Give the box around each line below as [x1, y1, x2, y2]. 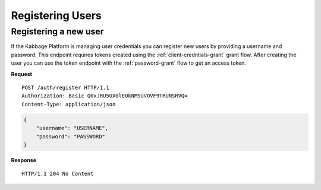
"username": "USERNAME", [36, 125, 109, 132]
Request [11, 70, 33, 77]
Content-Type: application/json [21, 101, 116, 107]
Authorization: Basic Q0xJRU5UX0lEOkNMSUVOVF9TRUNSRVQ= [21, 93, 188, 99]
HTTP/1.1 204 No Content [21, 170, 94, 178]
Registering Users [11, 9, 102, 22]
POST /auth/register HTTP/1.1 [21, 84, 110, 91]
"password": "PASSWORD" [36, 133, 105, 140]
